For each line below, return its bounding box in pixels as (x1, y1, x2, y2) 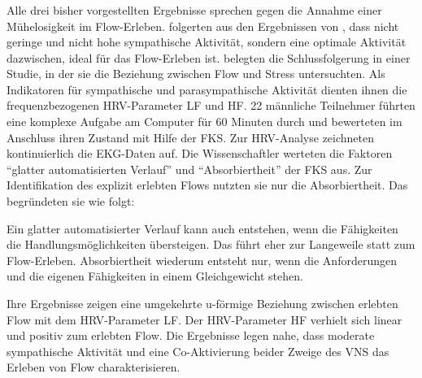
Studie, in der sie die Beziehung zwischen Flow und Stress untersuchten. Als (7, 65, 385, 82)
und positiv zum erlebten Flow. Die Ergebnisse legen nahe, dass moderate (7, 327, 375, 344)
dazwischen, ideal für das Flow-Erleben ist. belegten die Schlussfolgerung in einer (7, 49, 411, 66)
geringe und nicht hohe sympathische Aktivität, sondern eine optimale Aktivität (7, 33, 407, 50)
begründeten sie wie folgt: (7, 193, 135, 210)
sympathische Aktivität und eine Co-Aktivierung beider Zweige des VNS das (7, 342, 389, 359)
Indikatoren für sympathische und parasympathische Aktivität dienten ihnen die (7, 80, 407, 98)
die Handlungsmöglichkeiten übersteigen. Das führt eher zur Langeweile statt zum (7, 236, 415, 253)
